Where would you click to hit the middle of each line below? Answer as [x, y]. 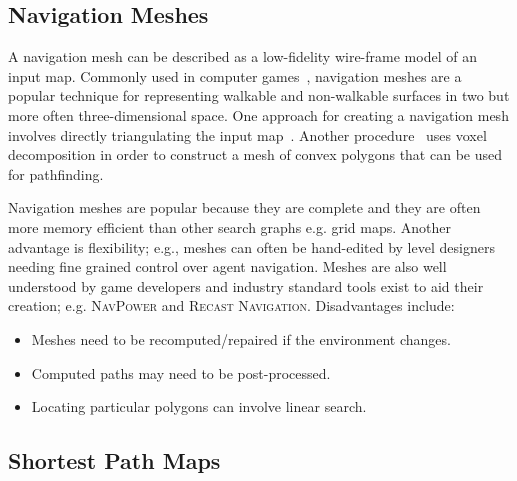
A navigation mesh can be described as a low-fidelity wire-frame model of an [242, 56]
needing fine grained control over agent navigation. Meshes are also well [227, 266]
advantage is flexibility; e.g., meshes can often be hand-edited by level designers [251, 246]
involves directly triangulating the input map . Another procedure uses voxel [247, 134]
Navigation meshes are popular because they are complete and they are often [244, 207]
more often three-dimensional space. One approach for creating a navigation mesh [258, 114]
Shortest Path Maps [114, 460]
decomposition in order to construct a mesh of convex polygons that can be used [255, 154]
